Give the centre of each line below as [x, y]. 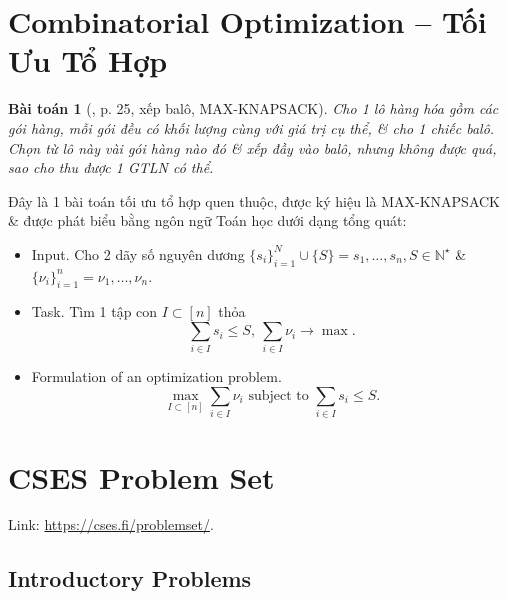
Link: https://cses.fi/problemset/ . [111, 524]
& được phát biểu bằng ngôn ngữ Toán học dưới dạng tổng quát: [207, 220]
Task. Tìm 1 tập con [94, 311]
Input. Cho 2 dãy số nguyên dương [138, 253]
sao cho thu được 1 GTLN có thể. [111, 167]
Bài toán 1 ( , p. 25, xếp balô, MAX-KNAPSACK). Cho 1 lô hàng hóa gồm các [253, 108]
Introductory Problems [130, 578]
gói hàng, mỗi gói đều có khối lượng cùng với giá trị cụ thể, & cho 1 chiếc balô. [251, 127]
